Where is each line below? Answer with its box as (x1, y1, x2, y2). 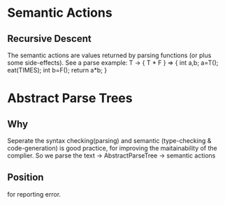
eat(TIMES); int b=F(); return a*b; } (7, 66, 107, 74)
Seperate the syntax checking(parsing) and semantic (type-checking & (7, 137, 212, 144)
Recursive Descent (7, 33, 92, 45)
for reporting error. (7, 190, 61, 198)
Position (7, 172, 44, 183)
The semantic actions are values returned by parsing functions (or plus (7, 51, 212, 59)
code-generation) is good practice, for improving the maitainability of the (7, 144, 218, 152)
